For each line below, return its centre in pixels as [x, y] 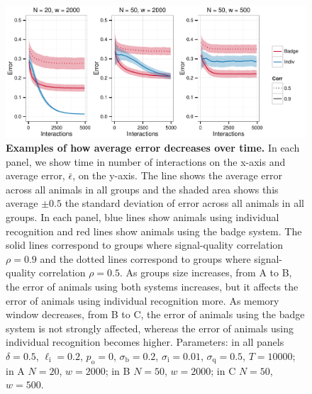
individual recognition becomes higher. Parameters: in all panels [145, 342]
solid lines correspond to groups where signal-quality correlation [145, 245]
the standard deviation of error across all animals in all [184, 203]
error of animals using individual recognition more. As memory [143, 300]
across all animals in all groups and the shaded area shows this [142, 189]
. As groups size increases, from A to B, [206, 272]
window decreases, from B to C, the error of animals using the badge [155, 314]
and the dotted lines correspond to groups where [145, 258]
